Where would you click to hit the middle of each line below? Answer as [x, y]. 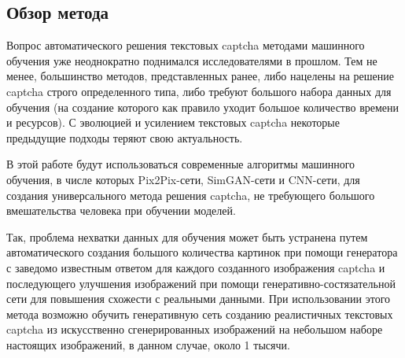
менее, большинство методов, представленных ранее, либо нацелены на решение [200, 76]
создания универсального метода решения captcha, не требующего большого [191, 195]
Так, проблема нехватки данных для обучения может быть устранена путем [187, 236]
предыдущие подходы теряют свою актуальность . [125, 137]
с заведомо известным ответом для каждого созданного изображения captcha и [196, 267]
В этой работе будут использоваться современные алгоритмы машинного [181, 164]
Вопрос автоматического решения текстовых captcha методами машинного [186, 45]
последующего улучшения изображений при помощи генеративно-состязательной [201, 283]
